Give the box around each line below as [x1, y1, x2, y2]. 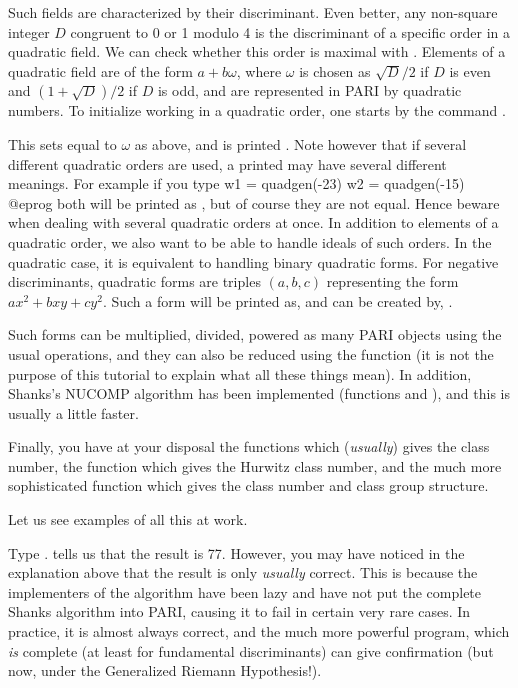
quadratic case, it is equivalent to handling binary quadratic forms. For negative [8, 251, 499, 272]
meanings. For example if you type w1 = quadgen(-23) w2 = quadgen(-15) [8, 173, 465, 194]
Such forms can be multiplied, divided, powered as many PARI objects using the [8, 324, 502, 345]
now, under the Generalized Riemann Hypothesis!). [8, 660, 322, 681]
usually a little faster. [8, 402, 139, 423]
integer [8, 21, 50, 42]
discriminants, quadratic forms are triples [8, 271, 261, 292]
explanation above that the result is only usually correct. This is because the [8, 562, 478, 583]
